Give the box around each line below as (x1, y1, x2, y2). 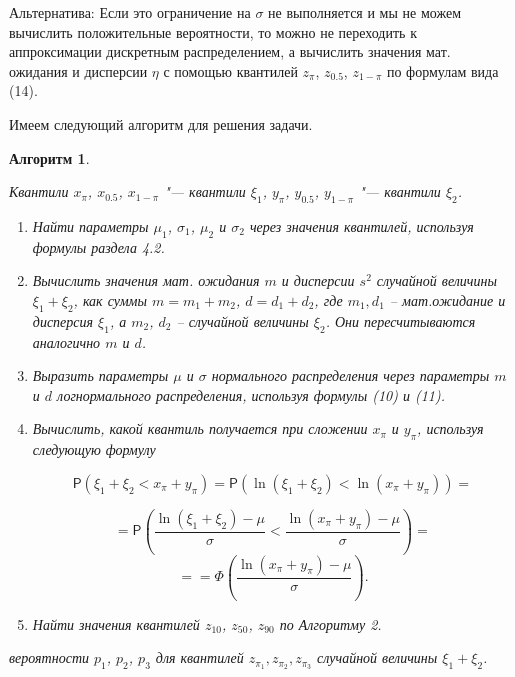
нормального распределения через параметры (211, 365, 490, 386)
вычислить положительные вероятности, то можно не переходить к (9, 21, 417, 42)
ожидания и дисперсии (9, 60, 148, 81)
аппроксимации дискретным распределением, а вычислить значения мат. (9, 41, 451, 62)
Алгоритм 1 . (9, 147, 90, 168)
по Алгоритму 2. (279, 613, 382, 634)
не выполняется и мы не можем (268, 2, 461, 22)
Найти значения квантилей (32, 613, 200, 634)
